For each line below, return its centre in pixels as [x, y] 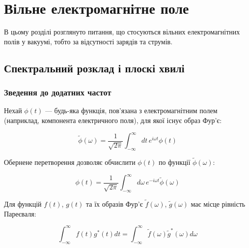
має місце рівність [218, 204]
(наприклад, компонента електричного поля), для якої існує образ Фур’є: [113, 120]
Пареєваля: [20, 213]
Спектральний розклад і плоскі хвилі [94, 68]
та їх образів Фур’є [114, 204]
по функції [174, 162]
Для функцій [23, 204]
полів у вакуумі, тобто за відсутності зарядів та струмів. [88, 41]
